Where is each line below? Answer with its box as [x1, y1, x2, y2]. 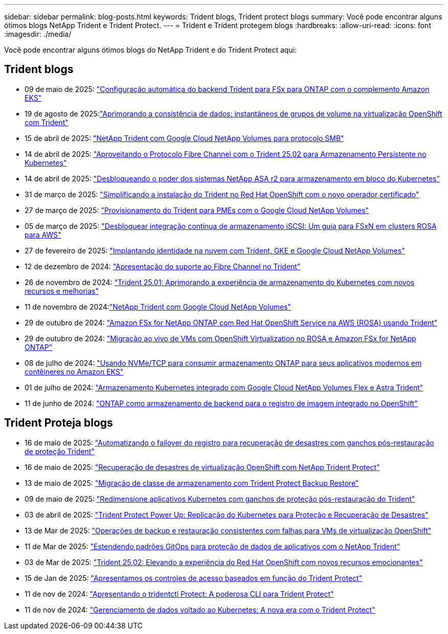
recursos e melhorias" [25, 286, 99, 295]
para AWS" [25, 230, 61, 239]
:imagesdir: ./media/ [4, 30, 72, 38]
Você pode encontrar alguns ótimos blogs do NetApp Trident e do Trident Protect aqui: [4, 45, 297, 54]
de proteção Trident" [25, 447, 95, 456]
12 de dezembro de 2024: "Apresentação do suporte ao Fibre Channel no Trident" [25, 262, 301, 271]
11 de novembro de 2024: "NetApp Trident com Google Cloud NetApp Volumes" [25, 302, 291, 311]
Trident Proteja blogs [4, 416, 113, 430]
